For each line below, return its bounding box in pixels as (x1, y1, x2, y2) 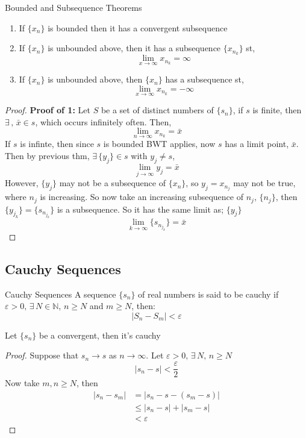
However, (5, 177, 39, 189)
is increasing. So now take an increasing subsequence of (40, 190, 243, 203)
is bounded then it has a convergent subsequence (48, 21, 228, 34)
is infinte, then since (20, 137, 94, 150)
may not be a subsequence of (59, 177, 166, 189)
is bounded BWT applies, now (103, 137, 216, 150)
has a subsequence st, (165, 73, 244, 86)
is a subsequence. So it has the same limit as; (57, 202, 224, 215)
